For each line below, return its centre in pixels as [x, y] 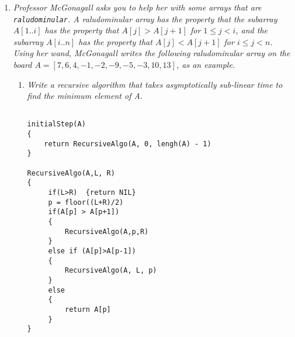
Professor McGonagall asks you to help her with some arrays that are [137, 7]
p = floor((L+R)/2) [86, 202]
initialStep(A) [56, 124]
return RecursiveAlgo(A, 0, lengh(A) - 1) [128, 144]
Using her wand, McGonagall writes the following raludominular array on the [152, 53]
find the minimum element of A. [85, 96]
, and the [252, 30]
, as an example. [206, 65]
